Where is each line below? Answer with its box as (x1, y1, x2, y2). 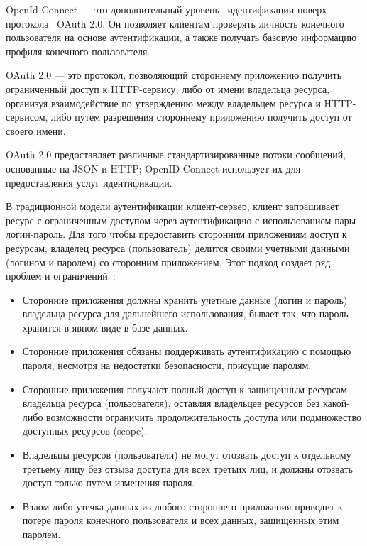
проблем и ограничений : (6, 268, 116, 283)
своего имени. (6, 123, 66, 138)
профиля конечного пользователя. (6, 43, 150, 58)
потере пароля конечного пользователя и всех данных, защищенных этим (22, 513, 339, 528)
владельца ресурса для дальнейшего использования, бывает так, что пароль (22, 306, 349, 321)
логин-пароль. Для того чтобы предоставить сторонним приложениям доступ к (6, 226, 347, 241)
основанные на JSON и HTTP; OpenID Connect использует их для (6, 160, 301, 175)
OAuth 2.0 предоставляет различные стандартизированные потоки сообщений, (6, 147, 346, 162)
